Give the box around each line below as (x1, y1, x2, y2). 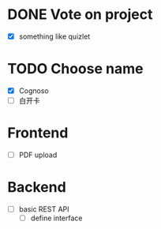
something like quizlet (18, 32, 91, 41)
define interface (30, 213, 83, 223)
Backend (7, 178, 66, 197)
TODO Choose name (7, 60, 144, 78)
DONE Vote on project (7, 6, 153, 24)
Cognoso (18, 85, 49, 96)
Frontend (7, 124, 69, 142)
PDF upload (18, 150, 58, 160)
